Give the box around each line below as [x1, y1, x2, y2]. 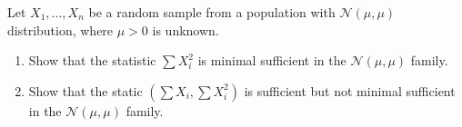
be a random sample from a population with [88, 3, 336, 21]
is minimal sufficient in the [197, 51, 346, 70]
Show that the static [28, 81, 143, 100]
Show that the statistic [28, 51, 156, 70]
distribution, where [7, 20, 114, 39]
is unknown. [152, 20, 219, 39]
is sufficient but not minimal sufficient [244, 81, 456, 100]
